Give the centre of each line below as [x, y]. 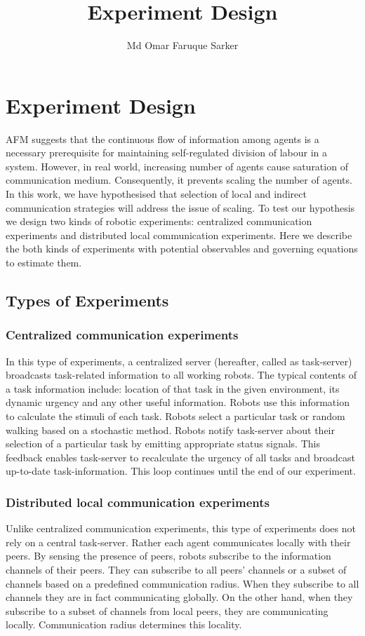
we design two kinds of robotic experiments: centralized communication [159, 221]
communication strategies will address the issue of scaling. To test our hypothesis [180, 207]
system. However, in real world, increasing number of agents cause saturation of [177, 166]
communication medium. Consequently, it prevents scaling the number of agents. [179, 180]
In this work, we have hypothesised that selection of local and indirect [156, 194]
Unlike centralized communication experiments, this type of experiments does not [181, 528]
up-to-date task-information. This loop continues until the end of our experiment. [181, 471]
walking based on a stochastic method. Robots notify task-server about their [170, 429]
